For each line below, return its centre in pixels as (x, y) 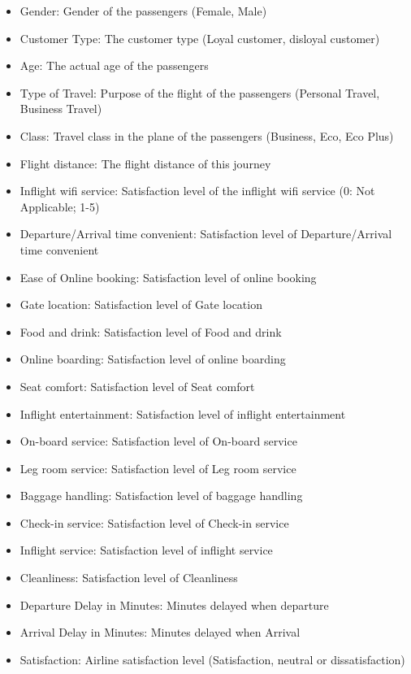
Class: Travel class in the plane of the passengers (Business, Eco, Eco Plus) (207, 135)
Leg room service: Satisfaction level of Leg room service (158, 468)
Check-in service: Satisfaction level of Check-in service (154, 522)
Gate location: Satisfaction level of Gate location (141, 304)
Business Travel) (61, 109)
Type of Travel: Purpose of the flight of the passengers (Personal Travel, (200, 92)
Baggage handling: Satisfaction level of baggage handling (161, 496)
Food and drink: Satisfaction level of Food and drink (151, 331)
